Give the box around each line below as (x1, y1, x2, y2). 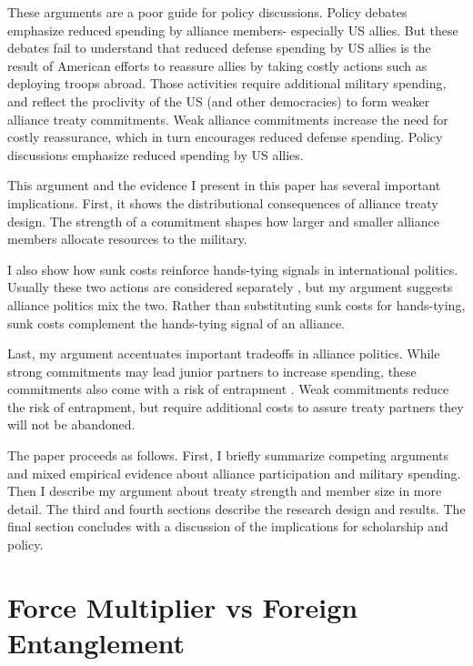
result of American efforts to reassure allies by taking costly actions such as (7, 55, 428, 75)
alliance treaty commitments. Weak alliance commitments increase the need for (7, 109, 448, 128)
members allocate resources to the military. (7, 229, 247, 248)
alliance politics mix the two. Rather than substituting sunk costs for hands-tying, (7, 295, 466, 314)
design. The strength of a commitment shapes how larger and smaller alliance (7, 211, 439, 230)
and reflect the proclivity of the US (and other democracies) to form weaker (7, 91, 430, 110)
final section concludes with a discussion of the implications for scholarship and (7, 517, 448, 536)
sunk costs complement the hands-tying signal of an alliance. (7, 313, 345, 332)
